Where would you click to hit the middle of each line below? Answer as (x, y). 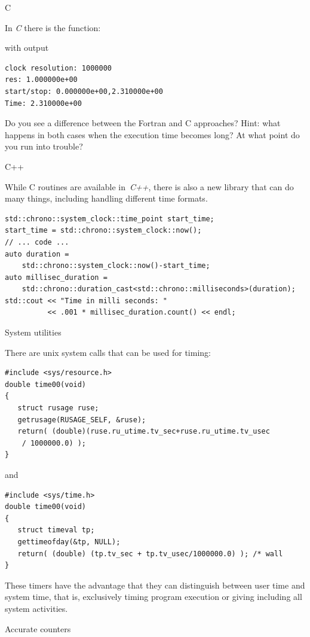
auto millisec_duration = (56, 277)
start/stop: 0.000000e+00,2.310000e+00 (84, 91)
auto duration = (37, 254)
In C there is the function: (53, 27)
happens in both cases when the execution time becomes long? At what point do (152, 134)
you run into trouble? (44, 146)
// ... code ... (37, 242)
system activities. (36, 608)
